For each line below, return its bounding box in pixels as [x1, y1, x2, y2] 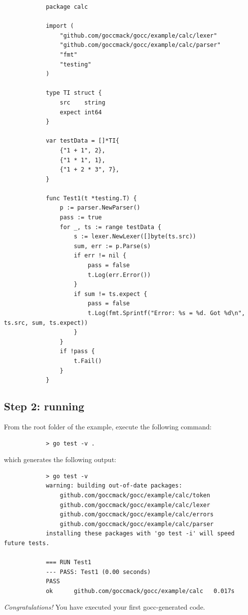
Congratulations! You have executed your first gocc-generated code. [4, 602, 206, 612]
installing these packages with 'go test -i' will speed [45, 530, 235, 537]
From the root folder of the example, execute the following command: [4, 421, 212, 431]
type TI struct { [45, 89, 102, 97]
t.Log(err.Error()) [87, 271, 151, 278]
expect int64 [60, 108, 102, 116]
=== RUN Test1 [45, 559, 91, 566]
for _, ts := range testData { [60, 223, 162, 231]
